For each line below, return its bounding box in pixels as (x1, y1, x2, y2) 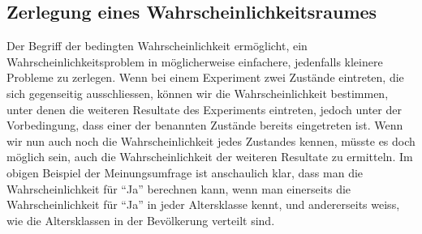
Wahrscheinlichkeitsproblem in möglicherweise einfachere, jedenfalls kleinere (6, 53, 383, 70)
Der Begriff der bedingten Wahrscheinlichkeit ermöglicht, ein (6, 37, 308, 54)
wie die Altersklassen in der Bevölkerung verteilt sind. (6, 211, 275, 228)
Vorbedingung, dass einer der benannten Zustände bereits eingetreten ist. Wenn (6, 117, 403, 134)
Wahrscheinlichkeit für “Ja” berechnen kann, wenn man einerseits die (6, 180, 351, 197)
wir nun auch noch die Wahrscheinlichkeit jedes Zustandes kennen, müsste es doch (6, 132, 416, 149)
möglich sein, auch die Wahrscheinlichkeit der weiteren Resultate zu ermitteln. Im (6, 148, 413, 165)
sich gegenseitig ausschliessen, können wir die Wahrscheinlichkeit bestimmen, (6, 84, 389, 101)
